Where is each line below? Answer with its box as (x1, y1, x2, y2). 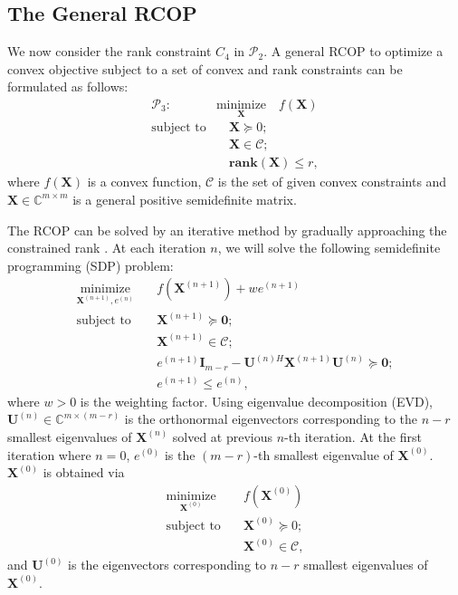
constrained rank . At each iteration (7, 238, 206, 257)
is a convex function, (87, 172, 202, 191)
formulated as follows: (7, 77, 129, 96)
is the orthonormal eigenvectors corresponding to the (124, 409, 418, 428)
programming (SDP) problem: (7, 255, 174, 274)
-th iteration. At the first (284, 427, 422, 446)
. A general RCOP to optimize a (263, 42, 444, 61)
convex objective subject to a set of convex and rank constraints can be (7, 59, 403, 78)
